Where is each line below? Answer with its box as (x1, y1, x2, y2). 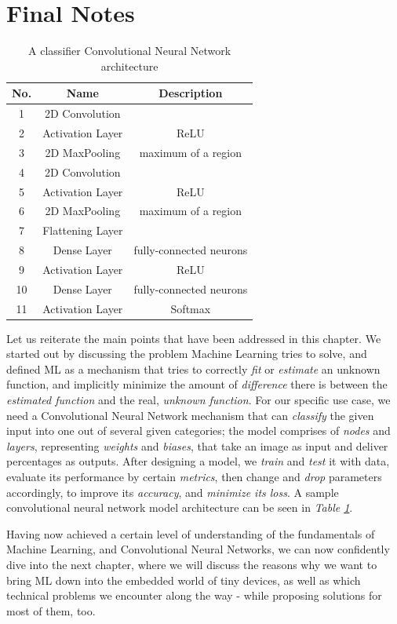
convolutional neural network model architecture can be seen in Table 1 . (6, 499, 353, 516)
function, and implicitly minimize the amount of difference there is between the (6, 376, 388, 392)
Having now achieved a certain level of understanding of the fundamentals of (6, 525, 375, 542)
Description (158, 85, 223, 101)
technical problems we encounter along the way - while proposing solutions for (6, 587, 382, 604)
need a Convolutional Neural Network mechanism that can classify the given (6, 407, 374, 423)
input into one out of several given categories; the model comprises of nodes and (6, 422, 391, 439)
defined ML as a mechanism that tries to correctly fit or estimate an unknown (6, 360, 381, 377)
